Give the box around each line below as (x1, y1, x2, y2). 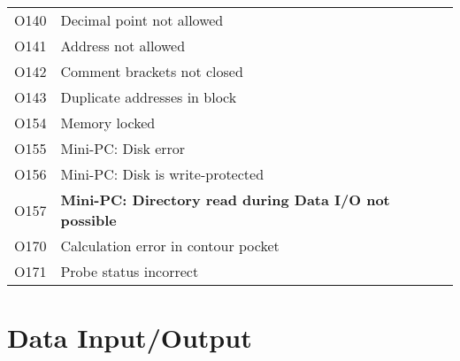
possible (60, 210, 117, 230)
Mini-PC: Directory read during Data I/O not (60, 189, 390, 210)
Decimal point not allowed (60, 10, 224, 30)
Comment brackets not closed (60, 61, 243, 81)
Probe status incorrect (60, 261, 199, 281)
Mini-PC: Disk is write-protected (60, 164, 264, 184)
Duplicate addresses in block (60, 87, 237, 107)
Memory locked (60, 112, 156, 133)
